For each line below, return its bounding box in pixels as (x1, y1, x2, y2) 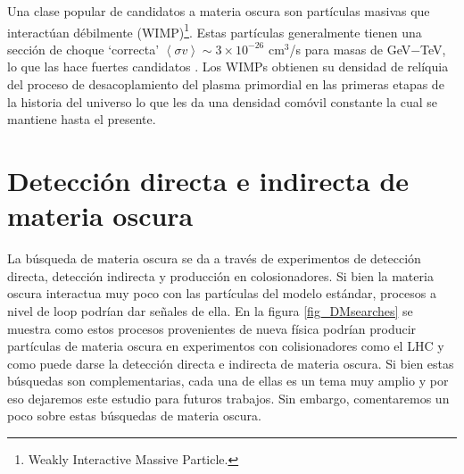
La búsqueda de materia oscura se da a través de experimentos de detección (7, 249, 421, 268)
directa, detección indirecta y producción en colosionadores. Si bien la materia (7, 266, 434, 285)
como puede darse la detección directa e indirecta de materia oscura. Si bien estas (7, 353, 454, 372)
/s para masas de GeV (289, 39, 411, 58)
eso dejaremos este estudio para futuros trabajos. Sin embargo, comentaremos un (7, 388, 450, 407)
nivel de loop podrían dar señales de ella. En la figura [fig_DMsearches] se (7, 301, 413, 320)
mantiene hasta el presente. (7, 110, 156, 129)
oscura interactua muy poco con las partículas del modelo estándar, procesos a (7, 284, 436, 303)
